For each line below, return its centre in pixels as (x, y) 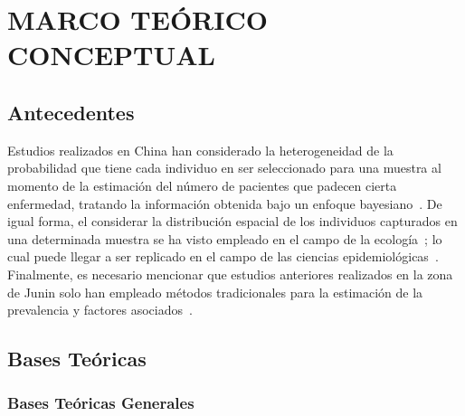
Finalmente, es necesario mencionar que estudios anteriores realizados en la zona (230, 274)
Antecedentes (71, 112)
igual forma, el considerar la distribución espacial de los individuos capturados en (232, 221)
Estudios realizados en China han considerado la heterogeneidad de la (200, 150)
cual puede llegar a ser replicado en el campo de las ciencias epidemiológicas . (223, 256)
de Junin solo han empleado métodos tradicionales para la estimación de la (215, 292)
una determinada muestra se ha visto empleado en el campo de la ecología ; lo (225, 238)
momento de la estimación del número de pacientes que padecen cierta (202, 185)
